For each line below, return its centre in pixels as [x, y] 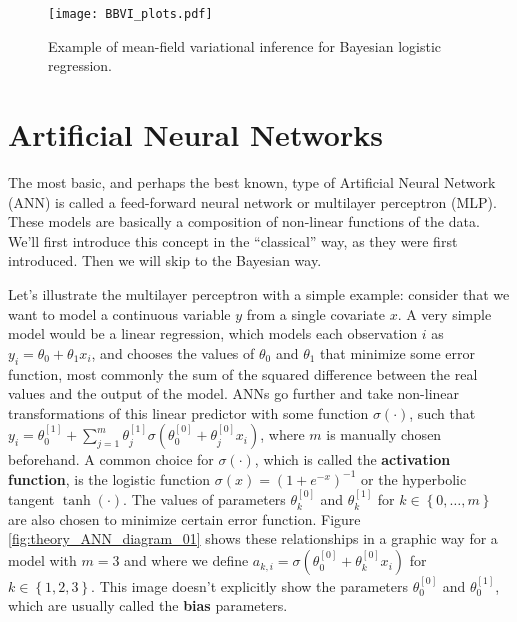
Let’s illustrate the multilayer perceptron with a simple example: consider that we [259, 293]
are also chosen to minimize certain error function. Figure [184, 518]
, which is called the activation [352, 459]
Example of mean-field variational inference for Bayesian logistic [245, 45]
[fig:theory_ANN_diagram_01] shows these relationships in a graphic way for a [253, 538]
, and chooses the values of [173, 352]
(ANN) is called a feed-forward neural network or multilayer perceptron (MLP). [252, 201]
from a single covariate [315, 313]
